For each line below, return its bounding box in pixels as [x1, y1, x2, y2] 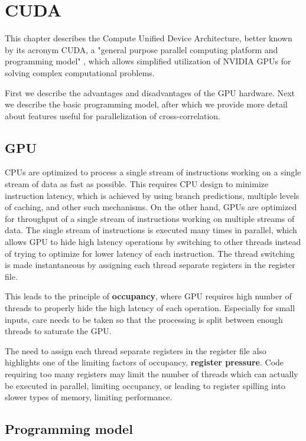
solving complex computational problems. [5, 66, 155, 79]
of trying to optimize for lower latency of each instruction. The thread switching [5, 247, 295, 259]
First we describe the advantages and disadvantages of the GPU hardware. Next [5, 86, 295, 99]
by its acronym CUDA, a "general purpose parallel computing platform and [5, 43, 278, 55]
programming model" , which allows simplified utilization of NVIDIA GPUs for [5, 55, 291, 67]
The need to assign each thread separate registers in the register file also [5, 344, 266, 357]
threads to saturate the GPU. [5, 325, 112, 337]
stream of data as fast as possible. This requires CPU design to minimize [5, 178, 269, 190]
